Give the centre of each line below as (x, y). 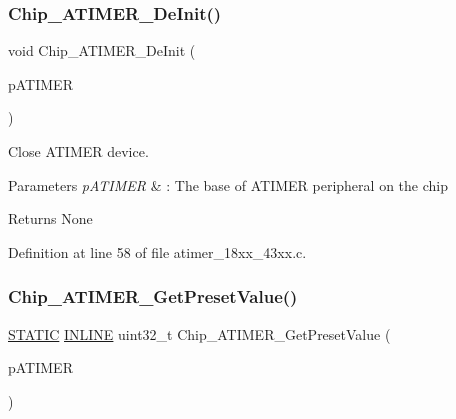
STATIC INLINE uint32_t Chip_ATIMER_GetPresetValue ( (199, 333)
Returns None (50, 218)
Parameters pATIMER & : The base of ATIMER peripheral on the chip (228, 184)
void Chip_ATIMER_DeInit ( (102, 50)
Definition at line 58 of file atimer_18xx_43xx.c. (157, 251)
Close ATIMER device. (78, 151)
